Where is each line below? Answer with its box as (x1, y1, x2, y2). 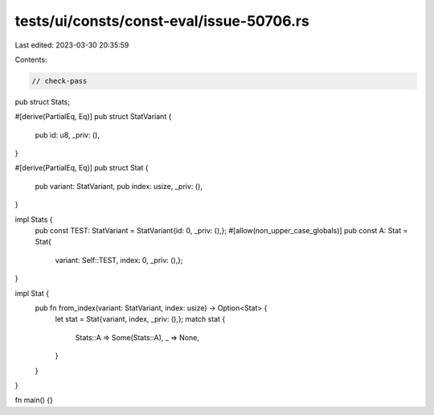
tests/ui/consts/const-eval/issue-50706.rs (14, 12, 309, 30)
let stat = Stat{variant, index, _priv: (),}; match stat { (55, 314, 226, 324)
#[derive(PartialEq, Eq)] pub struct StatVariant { (14, 112, 172, 121)
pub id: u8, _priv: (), (35, 129, 100, 140)
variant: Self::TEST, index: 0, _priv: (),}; (55, 255, 184, 265)
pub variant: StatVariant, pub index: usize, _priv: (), (35, 181, 203, 191)
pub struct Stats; (14, 97, 70, 106)
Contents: (14, 55, 47, 64)
